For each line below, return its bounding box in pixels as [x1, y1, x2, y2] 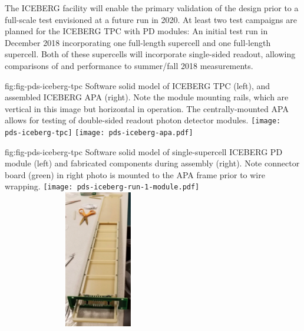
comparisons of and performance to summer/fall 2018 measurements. [5, 59, 253, 71]
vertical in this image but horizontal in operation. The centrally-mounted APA [5, 102, 289, 114]
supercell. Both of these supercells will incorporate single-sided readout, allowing [5, 48, 296, 60]
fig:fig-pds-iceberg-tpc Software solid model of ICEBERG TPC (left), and [5, 79, 270, 91]
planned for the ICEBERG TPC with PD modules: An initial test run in [5, 25, 268, 37]
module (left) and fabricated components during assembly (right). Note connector [5, 157, 300, 169]
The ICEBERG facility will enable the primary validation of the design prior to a [5, 2, 299, 14]
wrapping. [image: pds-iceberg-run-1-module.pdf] [5, 180, 200, 192]
